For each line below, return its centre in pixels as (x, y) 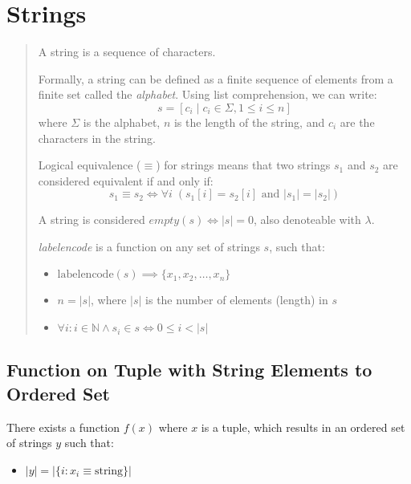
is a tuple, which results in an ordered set (303, 427)
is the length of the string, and (249, 122)
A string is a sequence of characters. (127, 52)
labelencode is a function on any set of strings (149, 246)
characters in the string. (97, 138)
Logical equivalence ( (90, 165)
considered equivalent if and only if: (126, 180)
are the (357, 122)
